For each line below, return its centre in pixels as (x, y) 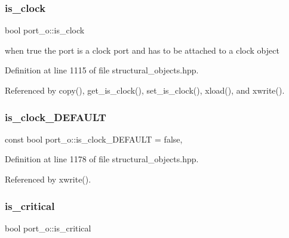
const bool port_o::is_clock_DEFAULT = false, (94, 139)
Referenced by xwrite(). (48, 179)
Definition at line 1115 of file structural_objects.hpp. (102, 70)
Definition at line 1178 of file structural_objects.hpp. (102, 159)
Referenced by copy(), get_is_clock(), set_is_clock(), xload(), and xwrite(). (145, 90)
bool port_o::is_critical (48, 228)
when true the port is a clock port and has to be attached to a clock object (142, 50)
